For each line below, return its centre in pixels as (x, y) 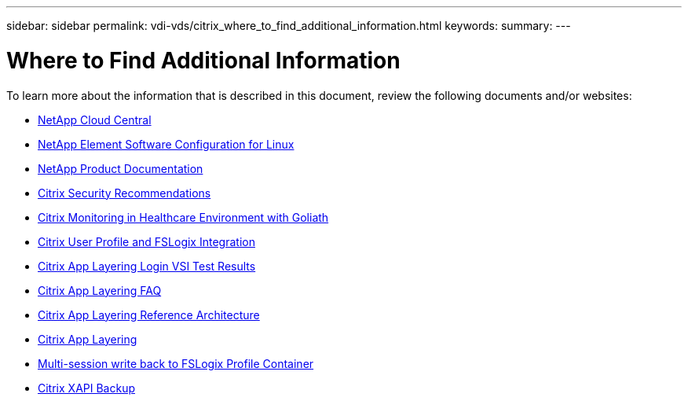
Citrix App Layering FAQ (100, 290)
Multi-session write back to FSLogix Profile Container (176, 363)
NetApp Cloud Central (95, 120)
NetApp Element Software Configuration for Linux (166, 144)
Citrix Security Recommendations (124, 193)
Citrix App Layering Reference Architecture (149, 315)
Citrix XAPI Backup (86, 388)
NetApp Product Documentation (121, 168)
